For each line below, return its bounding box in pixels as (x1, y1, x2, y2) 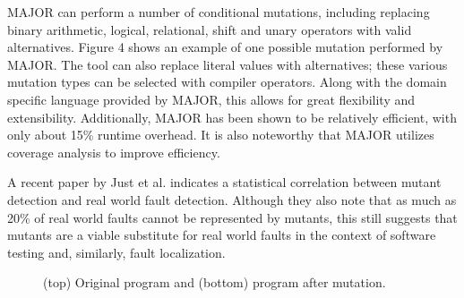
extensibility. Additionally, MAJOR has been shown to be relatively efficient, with (7, 107, 457, 126)
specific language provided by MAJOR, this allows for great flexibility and (7, 89, 415, 108)
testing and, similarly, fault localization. (7, 243, 226, 261)
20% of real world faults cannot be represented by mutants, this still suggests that (7, 208, 458, 226)
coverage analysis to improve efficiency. (7, 142, 220, 161)
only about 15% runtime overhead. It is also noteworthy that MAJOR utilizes (7, 125, 434, 144)
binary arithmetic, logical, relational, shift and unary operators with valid (7, 20, 412, 38)
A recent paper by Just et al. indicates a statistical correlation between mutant (7, 173, 442, 192)
